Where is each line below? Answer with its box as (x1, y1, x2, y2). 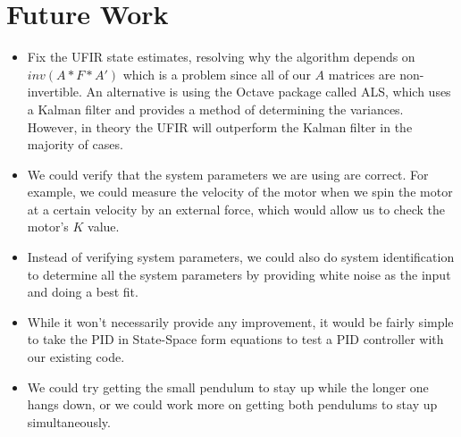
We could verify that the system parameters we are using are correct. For (27, 164, 429, 183)
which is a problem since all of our (122, 64, 311, 83)
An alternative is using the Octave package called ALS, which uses (86, 82, 451, 101)
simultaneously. (27, 412, 111, 431)
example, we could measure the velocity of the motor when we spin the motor (27, 182, 453, 201)
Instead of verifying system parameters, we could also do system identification (27, 248, 455, 266)
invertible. (27, 82, 82, 101)
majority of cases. (27, 135, 123, 154)
